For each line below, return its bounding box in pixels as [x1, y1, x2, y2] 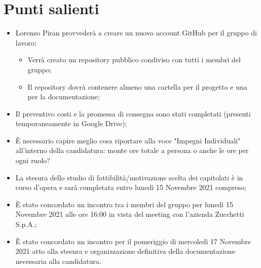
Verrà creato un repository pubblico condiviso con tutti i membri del [27, 54, 241, 65]
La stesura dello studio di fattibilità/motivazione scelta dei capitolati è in [15, 172, 243, 182]
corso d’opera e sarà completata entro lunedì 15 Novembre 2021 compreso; [15, 182, 246, 193]
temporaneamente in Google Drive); [15, 118, 127, 129]
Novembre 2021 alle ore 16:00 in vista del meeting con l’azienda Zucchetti [15, 209, 244, 219]
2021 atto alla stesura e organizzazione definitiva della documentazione [15, 246, 235, 256]
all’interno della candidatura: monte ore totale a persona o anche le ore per [15, 145, 249, 156]
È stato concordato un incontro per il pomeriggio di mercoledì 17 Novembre [15, 236, 251, 246]
